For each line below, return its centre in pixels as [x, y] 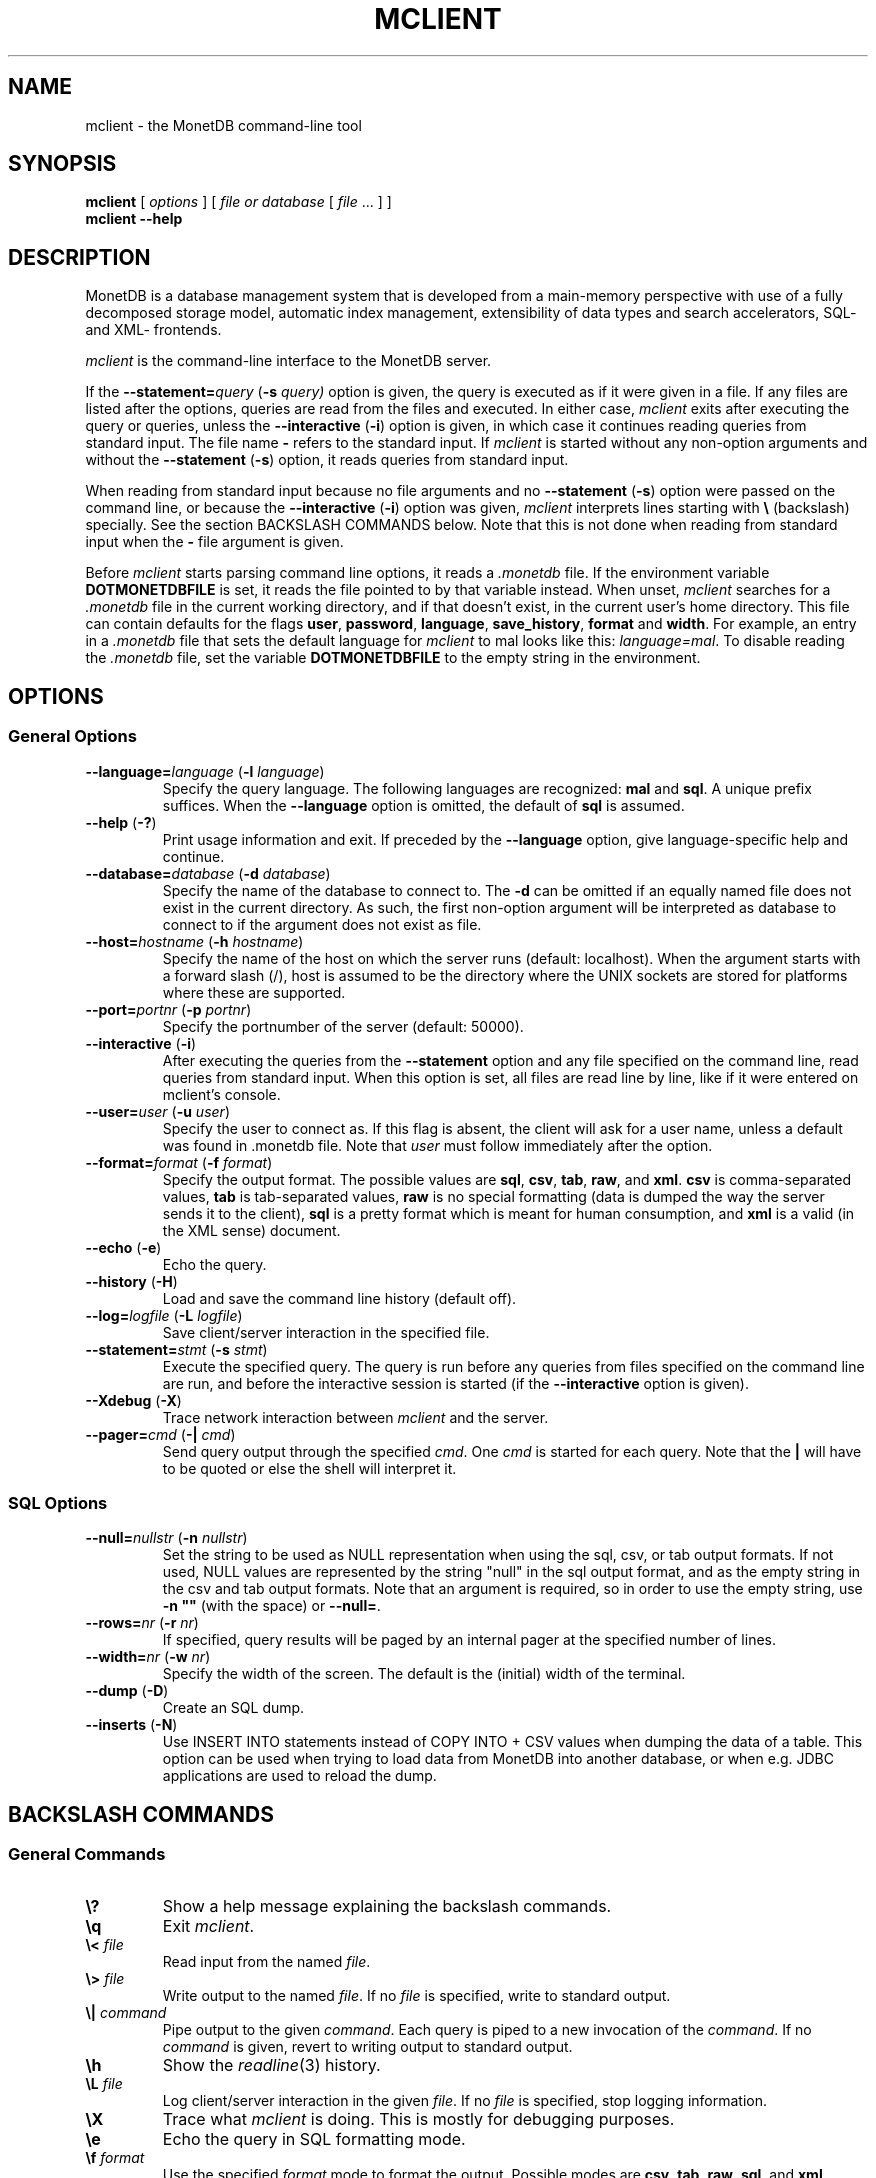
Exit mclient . [208, 1926]
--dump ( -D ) [127, 1691]
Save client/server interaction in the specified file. [326, 1332]
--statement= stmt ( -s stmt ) [176, 1349]
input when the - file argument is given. [214, 542]
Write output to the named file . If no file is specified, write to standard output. [416, 1996]
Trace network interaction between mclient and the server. [355, 1417]
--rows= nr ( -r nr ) [142, 1623]
